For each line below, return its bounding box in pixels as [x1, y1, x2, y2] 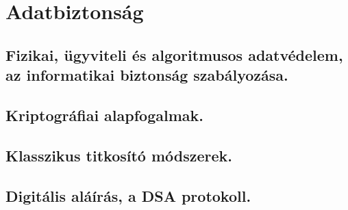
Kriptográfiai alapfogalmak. [5, 104, 203, 125]
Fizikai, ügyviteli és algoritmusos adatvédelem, [5, 44, 343, 65]
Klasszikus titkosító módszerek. [5, 144, 233, 166]
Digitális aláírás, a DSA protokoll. [5, 185, 251, 206]
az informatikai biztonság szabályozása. [5, 64, 288, 86]
